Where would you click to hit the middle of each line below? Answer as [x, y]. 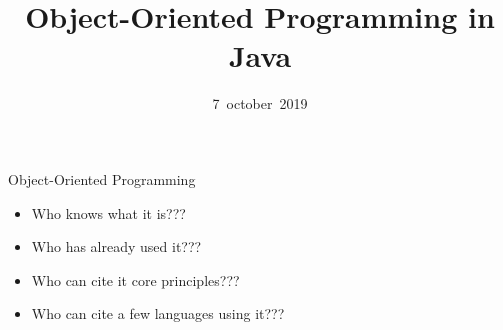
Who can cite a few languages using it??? [158, 313]
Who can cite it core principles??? [135, 279]
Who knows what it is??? [108, 212]
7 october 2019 [260, 103]
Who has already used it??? [116, 246]
